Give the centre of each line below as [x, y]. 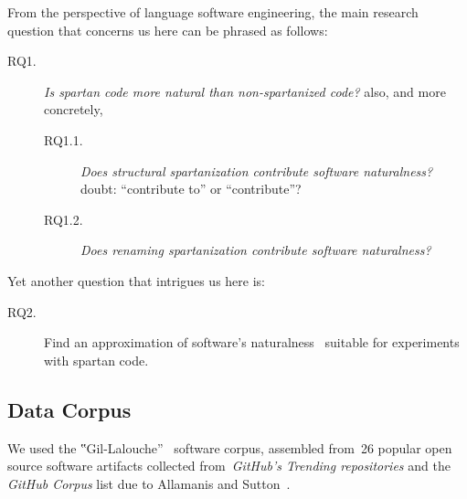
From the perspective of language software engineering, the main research [213, 12]
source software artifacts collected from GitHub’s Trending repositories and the [229, 466]
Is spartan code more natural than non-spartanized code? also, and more [245, 91]
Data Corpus [69, 409]
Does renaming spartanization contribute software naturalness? [256, 250]
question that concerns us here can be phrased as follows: [168, 30]
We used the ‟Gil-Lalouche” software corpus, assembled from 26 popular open [230, 447]
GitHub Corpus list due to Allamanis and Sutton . [149, 483]
